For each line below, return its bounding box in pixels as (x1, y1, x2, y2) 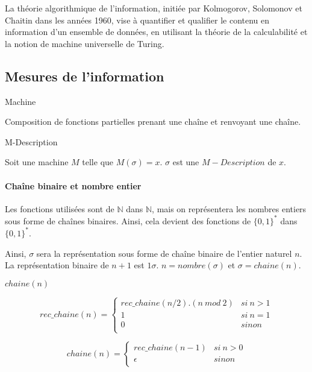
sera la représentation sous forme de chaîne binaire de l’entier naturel (36, 247, 292, 259)
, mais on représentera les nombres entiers (152, 202, 307, 215)
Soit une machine (5, 156, 69, 168)
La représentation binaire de (5, 259, 109, 271)
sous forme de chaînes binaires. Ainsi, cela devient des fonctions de (5, 214, 251, 227)
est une (172, 156, 199, 168)
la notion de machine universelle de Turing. (5, 37, 164, 49)
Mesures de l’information (5, 66, 164, 85)
